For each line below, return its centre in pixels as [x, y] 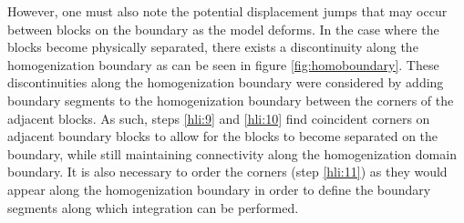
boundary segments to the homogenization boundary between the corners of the [231, 100]
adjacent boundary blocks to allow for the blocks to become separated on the [223, 136]
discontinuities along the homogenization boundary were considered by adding [226, 82]
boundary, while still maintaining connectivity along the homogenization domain [232, 153]
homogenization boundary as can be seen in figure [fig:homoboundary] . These [223, 64]
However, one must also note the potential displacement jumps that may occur [227, 11]
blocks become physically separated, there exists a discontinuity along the [213, 47]
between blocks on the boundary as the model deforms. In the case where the [223, 29]
